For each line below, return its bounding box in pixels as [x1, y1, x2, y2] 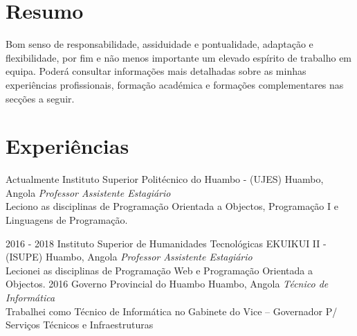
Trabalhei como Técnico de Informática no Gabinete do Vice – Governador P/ [6, 303, 338, 318]
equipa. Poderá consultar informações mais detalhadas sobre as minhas [6, 64, 306, 78]
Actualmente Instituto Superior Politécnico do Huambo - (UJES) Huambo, [6, 172, 324, 186]
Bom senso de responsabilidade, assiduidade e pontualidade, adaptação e [6, 37, 313, 51]
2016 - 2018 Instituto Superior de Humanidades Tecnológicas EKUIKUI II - [6, 236, 327, 250]
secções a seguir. [6, 91, 75, 105]
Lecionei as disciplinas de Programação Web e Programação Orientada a [6, 263, 313, 277]
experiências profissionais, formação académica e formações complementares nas [6, 77, 344, 91]
